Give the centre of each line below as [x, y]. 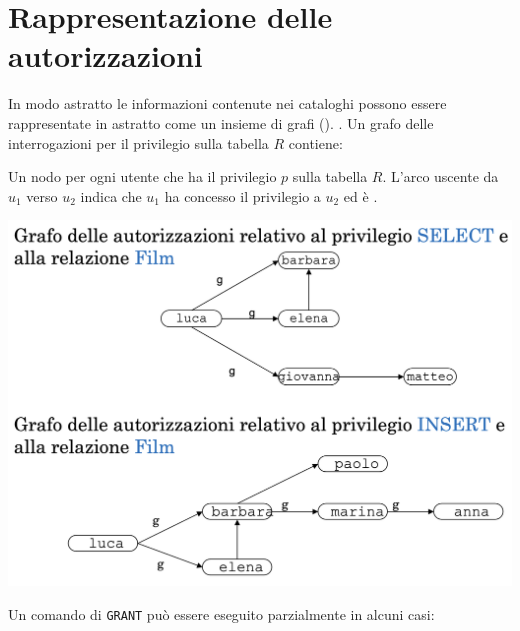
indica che [111, 195]
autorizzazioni [105, 55]
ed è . [360, 195]
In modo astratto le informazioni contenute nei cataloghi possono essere [227, 103]
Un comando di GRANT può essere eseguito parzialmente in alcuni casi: [221, 613]
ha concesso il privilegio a [242, 195]
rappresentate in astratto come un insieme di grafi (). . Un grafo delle [221, 122]
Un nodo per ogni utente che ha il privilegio [142, 176]
